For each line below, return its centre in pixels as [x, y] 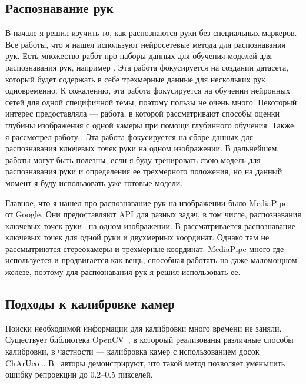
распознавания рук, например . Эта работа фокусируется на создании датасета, [147, 67]
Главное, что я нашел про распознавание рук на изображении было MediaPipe [147, 202]
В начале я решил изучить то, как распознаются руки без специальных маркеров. [151, 33]
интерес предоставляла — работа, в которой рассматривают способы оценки [143, 113]
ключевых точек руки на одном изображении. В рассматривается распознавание [151, 225]
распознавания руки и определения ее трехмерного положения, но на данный [144, 171]
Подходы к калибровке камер [90, 304]
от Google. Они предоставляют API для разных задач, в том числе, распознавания [153, 214]
